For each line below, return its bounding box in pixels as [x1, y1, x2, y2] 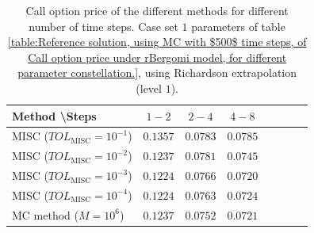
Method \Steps [12, 107, 97, 124]
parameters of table [191, 17, 285, 34]
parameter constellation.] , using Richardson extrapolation [17, 64, 297, 81]
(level [136, 79, 162, 96]
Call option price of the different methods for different [25, 2, 289, 18]
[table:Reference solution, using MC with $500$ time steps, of [7, 33, 307, 50]
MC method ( [12, 206, 78, 223]
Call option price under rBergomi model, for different [28, 48, 287, 65]
